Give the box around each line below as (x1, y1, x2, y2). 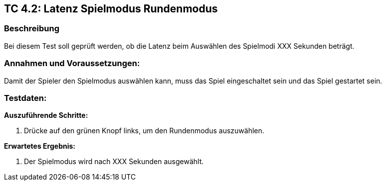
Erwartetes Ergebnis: (4, 142, 76, 151)
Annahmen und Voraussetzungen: (4, 58, 140, 69)
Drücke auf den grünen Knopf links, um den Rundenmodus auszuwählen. (24, 126, 264, 135)
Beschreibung (4, 23, 60, 34)
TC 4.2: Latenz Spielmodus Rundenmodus (4, 2, 218, 15)
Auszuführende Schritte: (4, 111, 88, 120)
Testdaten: (4, 92, 47, 103)
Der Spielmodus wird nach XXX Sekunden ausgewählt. (24, 157, 204, 166)
